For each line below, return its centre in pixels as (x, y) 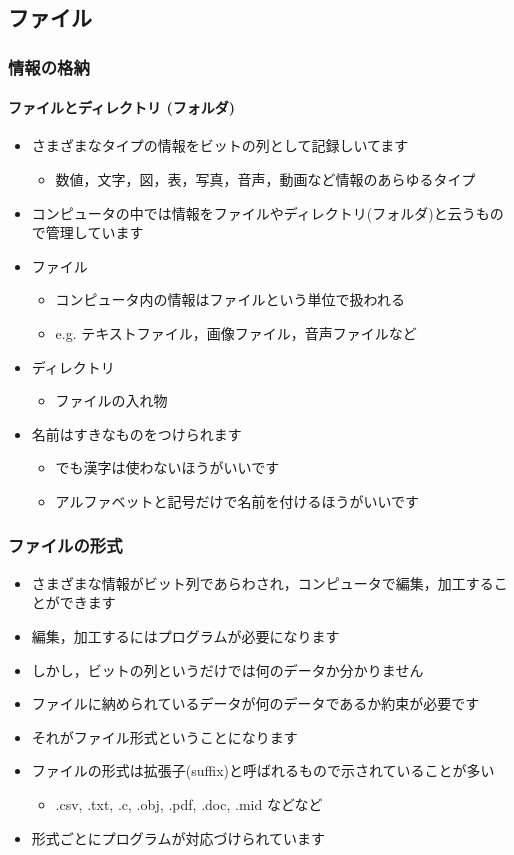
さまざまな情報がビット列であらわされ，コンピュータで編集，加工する (262, 582)
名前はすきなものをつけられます (136, 433)
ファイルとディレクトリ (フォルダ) (121, 107)
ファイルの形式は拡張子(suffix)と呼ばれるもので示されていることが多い (263, 770)
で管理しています (87, 232)
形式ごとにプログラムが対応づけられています (178, 837)
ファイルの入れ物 (111, 400)
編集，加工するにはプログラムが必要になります (185, 635)
